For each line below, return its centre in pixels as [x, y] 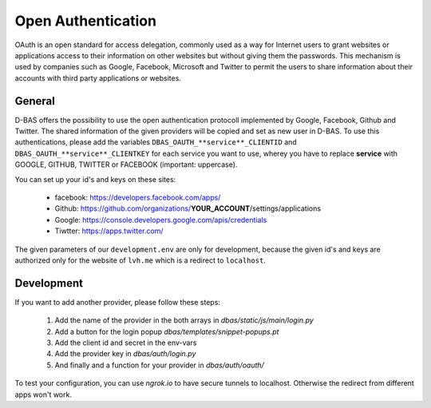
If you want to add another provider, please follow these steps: [118, 302]
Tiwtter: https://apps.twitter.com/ [109, 231]
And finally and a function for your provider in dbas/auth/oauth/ [160, 365]
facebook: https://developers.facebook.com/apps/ [138, 197]
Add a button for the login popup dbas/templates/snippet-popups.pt [167, 331]
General [35, 101]
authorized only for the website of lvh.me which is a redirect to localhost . [140, 260]
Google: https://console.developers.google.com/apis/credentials [161, 220]
